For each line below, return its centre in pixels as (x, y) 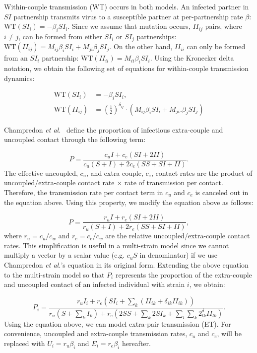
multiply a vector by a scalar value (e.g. (64, 255)
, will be (229, 333)
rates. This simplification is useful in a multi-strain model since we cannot (117, 245)
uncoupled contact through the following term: (75, 139)
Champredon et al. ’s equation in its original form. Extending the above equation (126, 265)
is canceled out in (222, 192)
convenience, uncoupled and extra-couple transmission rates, (96, 333)
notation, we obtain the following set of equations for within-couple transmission (126, 68)
